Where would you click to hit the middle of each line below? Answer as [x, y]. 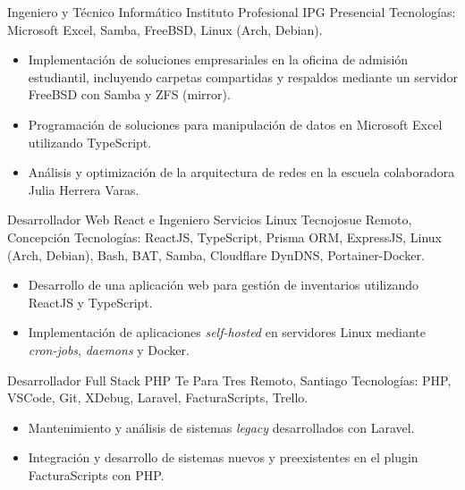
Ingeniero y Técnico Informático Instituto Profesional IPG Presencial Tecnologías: [232, 12]
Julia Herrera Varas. [84, 189]
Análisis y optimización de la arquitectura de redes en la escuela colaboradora [241, 172]
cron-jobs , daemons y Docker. [109, 349]
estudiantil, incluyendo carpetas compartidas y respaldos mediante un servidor [243, 76]
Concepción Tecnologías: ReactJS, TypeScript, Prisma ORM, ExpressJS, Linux [225, 237]
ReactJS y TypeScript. [90, 302]
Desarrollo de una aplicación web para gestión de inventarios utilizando [223, 285]
